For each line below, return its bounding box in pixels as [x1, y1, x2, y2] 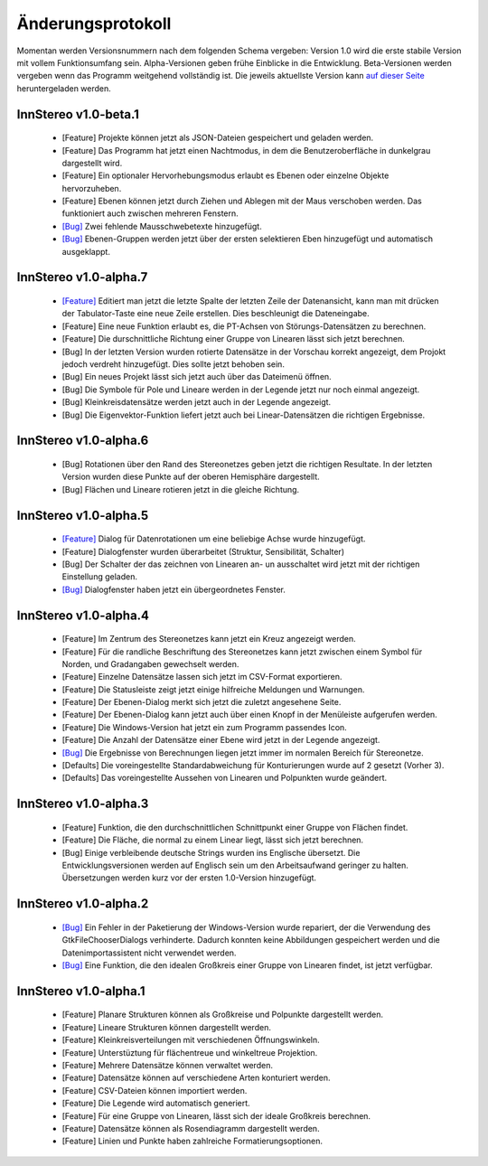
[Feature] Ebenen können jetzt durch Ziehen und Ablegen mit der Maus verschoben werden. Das [61, 195, 422, 207]
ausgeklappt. [61, 246, 110, 257]
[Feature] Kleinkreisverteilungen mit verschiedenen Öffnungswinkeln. [61, 1035, 320, 1046]
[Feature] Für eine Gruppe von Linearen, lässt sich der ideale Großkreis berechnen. [61, 1110, 371, 1121]
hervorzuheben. [61, 183, 122, 193]
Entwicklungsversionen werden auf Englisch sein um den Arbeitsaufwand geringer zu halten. [61, 860, 408, 870]
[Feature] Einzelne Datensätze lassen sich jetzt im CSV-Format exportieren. [61, 672, 343, 682]
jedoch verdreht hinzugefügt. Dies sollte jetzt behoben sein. [61, 359, 285, 370]
